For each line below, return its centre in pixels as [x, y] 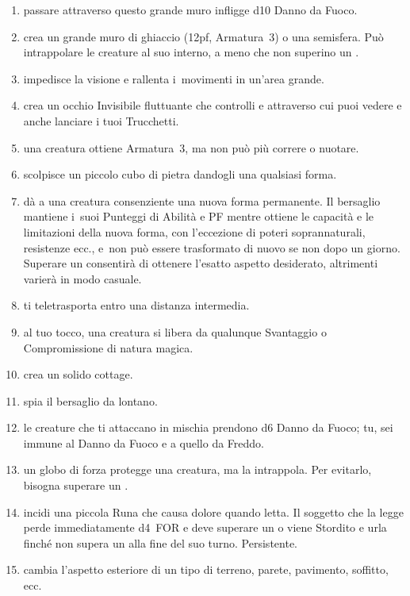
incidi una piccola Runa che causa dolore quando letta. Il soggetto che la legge [213, 511]
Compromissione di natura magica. [108, 347]
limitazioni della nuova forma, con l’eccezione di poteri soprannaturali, [194, 231]
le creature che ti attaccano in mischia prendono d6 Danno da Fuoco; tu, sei [208, 427]
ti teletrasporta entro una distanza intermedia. [136, 305]
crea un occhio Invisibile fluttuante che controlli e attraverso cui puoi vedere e [213, 105]
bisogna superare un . [76, 485]
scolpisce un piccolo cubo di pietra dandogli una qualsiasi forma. [180, 174]
